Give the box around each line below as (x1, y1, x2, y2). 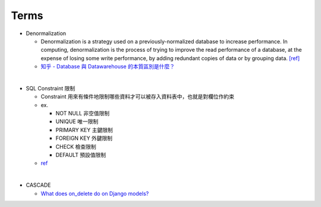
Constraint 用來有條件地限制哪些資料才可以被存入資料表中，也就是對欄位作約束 (40, 93, 235, 101)
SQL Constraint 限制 (26, 84, 75, 92)
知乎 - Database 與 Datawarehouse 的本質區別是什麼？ (40, 63, 175, 70)
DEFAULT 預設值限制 (55, 152, 106, 159)
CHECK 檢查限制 (55, 143, 96, 150)
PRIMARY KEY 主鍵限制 (55, 126, 113, 133)
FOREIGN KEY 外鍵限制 (55, 134, 113, 142)
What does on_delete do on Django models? (40, 190, 149, 197)
